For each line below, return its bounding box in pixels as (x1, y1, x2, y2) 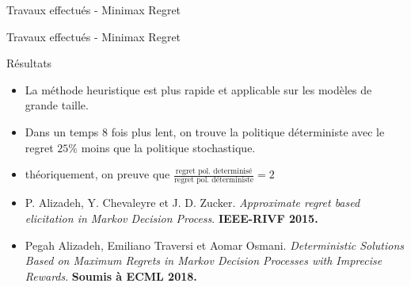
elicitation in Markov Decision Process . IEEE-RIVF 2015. (25, 210, 318, 227)
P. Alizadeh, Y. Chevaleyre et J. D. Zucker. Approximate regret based (25, 194, 360, 211)
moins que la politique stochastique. (81, 139, 256, 155)
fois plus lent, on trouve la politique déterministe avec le (111, 123, 385, 140)
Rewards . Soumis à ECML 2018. (25, 267, 197, 284)
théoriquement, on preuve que (25, 166, 170, 182)
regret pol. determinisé (175, 166, 253, 175)
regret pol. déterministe (173, 176, 254, 185)
